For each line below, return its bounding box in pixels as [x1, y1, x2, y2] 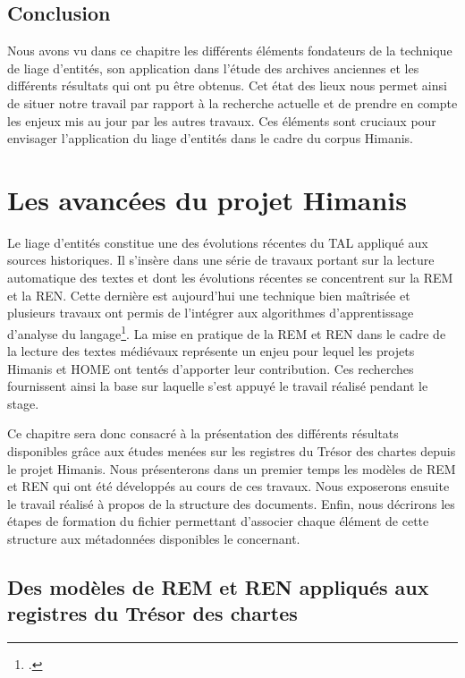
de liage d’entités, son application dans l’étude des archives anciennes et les [7, 58, 419, 77]
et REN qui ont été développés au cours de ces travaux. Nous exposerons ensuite [7, 477, 450, 496]
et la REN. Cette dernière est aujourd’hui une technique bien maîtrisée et [7, 285, 410, 304]
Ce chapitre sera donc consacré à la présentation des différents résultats [7, 424, 399, 443]
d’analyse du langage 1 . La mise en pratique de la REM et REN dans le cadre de [7, 321, 446, 343]
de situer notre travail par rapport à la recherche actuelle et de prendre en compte [7, 93, 458, 112]
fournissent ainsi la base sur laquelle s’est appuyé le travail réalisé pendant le [7, 377, 428, 395]
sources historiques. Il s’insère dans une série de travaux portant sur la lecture [7, 250, 435, 269]
